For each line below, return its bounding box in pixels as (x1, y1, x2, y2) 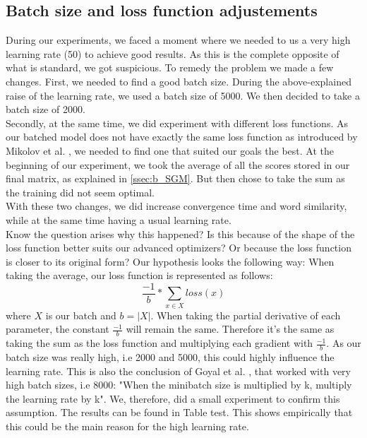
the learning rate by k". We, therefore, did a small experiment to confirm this (6, 391, 340, 406)
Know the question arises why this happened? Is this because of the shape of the (6, 226, 355, 241)
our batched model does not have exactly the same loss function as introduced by (6, 129, 358, 144)
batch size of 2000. (6, 102, 85, 117)
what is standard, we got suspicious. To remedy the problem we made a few (6, 60, 334, 75)
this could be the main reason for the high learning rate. (6, 418, 249, 433)
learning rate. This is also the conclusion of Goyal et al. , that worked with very (6, 363, 351, 378)
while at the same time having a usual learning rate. (6, 212, 231, 227)
